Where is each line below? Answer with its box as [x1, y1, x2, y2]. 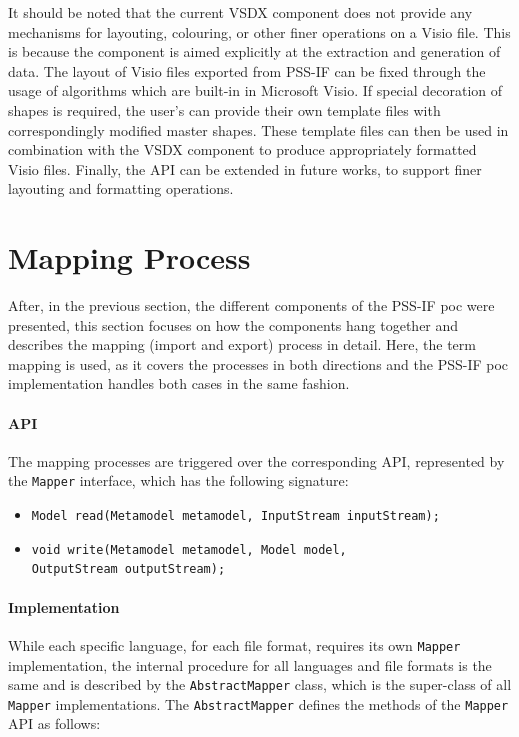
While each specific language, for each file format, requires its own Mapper [8, 634, 461, 655]
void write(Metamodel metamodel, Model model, [31, 542, 347, 557]
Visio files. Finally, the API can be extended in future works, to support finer [8, 158, 482, 179]
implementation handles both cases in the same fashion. [8, 373, 350, 394]
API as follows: [8, 713, 101, 734]
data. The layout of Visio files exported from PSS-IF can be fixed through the [8, 60, 486, 81]
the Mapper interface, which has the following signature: [8, 470, 349, 491]
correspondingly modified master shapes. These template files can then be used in [8, 119, 509, 140]
